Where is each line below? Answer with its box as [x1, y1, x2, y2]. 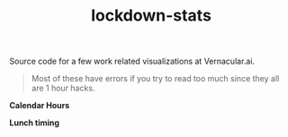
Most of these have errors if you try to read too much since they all [31, 73, 280, 84]
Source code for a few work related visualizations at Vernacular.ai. [9, 56, 255, 67]
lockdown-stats [91, 5, 211, 26]
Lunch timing [9, 117, 60, 128]
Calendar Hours [9, 100, 70, 111]
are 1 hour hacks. [31, 82, 95, 94]
